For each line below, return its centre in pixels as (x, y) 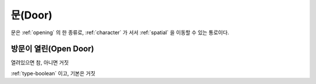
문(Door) (32, 15)
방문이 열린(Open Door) (52, 49)
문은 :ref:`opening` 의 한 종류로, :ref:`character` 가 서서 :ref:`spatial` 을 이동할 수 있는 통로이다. (120, 32)
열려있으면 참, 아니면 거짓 (40, 63)
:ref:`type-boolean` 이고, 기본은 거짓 (53, 73)
